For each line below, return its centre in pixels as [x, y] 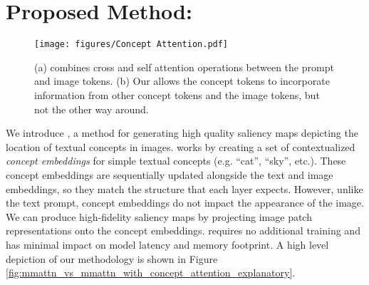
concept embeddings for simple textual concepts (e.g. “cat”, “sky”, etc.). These [176, 161]
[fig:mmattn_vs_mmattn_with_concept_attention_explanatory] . [151, 273]
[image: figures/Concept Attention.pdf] [131, 45]
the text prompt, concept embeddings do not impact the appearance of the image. [185, 203]
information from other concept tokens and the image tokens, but [177, 94]
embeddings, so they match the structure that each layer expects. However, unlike [184, 188]
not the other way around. [92, 109]
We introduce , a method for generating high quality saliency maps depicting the [182, 133]
